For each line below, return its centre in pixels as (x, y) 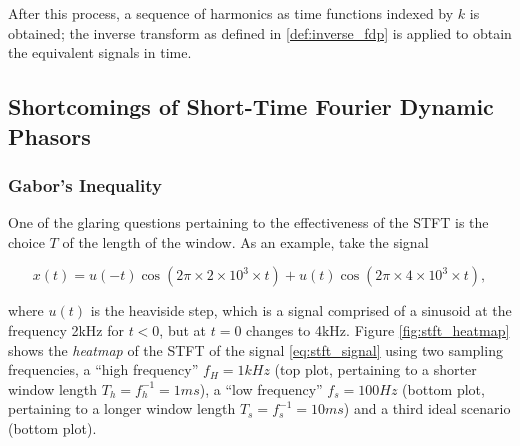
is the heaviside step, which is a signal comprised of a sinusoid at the (301, 310)
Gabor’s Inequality (85, 184)
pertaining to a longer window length (122, 408)
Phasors (49, 135)
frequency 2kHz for (66, 329)
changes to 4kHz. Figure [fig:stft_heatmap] (378, 329)
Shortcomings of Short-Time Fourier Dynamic (251, 106)
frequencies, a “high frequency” (103, 369)
